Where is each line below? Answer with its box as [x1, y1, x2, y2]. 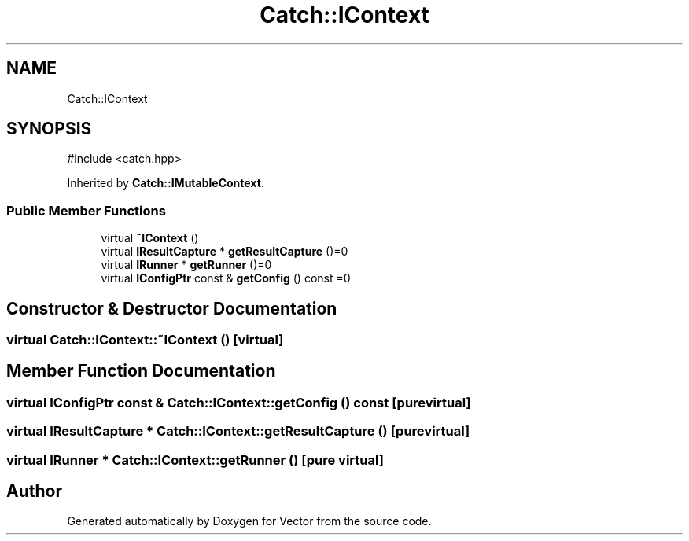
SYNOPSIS [6, 119, 92, 139]
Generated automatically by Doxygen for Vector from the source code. [67, 514, 432, 528]
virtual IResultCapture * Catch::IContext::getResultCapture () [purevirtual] [6, 423, 470, 440]
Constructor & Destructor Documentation [6, 298, 337, 318]
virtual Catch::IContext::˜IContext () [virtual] [6, 332, 284, 348]
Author [6, 481, 62, 502]
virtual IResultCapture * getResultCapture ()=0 [101, 245, 348, 259]
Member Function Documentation [6, 361, 276, 381]
